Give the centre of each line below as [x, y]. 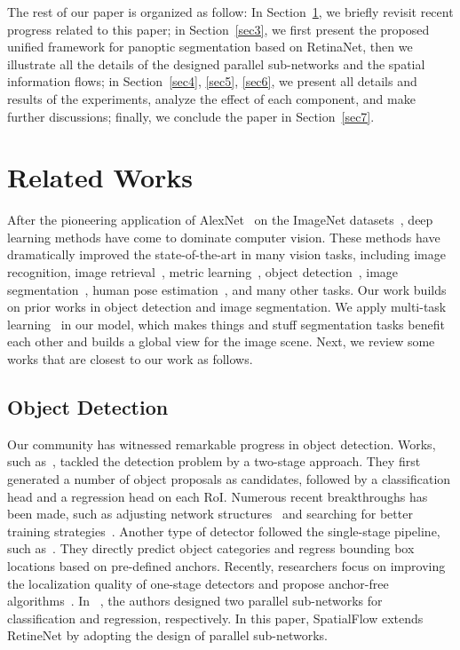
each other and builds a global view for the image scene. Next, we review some [221, 341]
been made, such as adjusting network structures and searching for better [210, 514]
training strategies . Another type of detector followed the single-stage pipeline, [224, 531]
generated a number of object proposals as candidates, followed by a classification [229, 479]
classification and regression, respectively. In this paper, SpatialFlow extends [215, 618]
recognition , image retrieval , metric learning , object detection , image [203, 272]
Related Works [100, 177]
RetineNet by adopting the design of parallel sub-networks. [168, 635]
